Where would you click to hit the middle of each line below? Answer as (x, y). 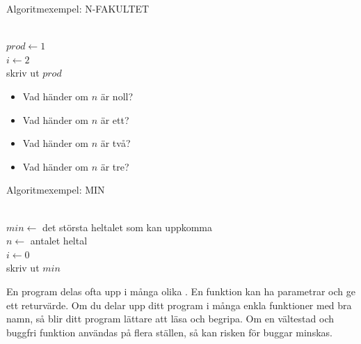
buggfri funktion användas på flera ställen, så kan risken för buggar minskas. (169, 332)
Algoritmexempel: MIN (56, 190)
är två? (115, 143)
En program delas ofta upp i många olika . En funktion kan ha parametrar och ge (181, 291)
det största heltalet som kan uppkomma (127, 227)
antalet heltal (59, 241)
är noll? (117, 96)
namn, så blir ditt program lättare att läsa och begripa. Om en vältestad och (170, 319)
